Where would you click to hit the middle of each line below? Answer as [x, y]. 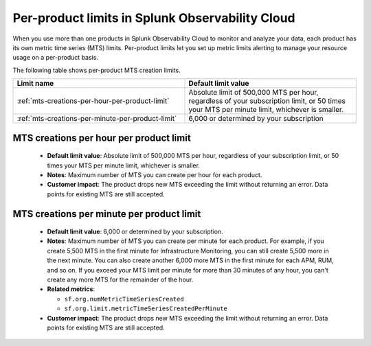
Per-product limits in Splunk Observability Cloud [154, 18]
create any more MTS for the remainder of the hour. [120, 280]
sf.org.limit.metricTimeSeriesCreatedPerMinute [146, 309]
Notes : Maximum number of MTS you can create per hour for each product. [155, 174]
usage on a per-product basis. [56, 58]
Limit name [35, 84]
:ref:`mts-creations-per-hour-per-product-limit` [93, 101]
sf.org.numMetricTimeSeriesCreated [124, 299]
